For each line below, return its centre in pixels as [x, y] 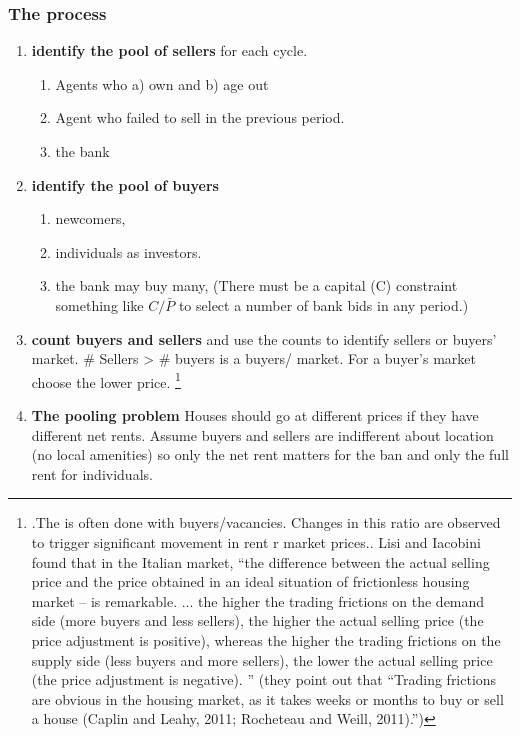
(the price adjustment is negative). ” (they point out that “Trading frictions [264, 679]
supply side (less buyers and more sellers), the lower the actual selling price [262, 659]
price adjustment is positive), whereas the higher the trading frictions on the [266, 639]
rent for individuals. [92, 473]
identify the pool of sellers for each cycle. [169, 50]
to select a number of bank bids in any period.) [323, 304]
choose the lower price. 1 [106, 380]
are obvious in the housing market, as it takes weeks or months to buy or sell [267, 698]
